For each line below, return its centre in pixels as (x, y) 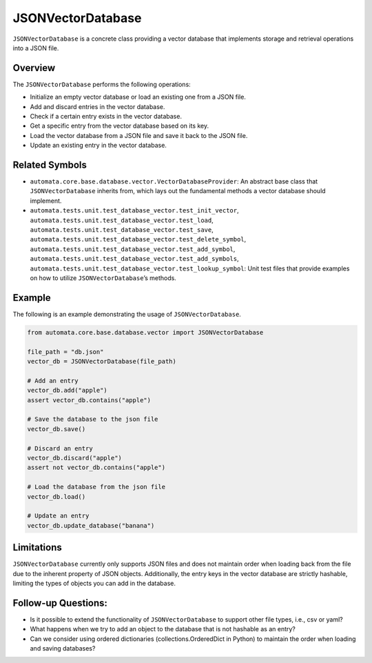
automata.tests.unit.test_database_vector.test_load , (122, 220)
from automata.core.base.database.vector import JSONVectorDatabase (145, 332)
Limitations (37, 547)
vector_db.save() (56, 429)
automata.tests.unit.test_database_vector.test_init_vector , (134, 210)
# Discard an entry (60, 448)
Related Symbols (50, 165)
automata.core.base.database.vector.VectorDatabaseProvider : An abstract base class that (174, 181)
